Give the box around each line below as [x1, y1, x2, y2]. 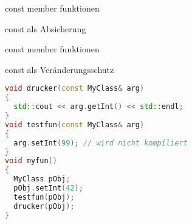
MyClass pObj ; [13, 175, 70, 184]
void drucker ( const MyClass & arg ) [5, 84, 145, 93]
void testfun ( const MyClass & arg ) [5, 120, 145, 129]
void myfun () [5, 156, 57, 166]
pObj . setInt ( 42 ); [13, 184, 83, 192]
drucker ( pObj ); [13, 201, 75, 211]
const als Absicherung [5, 22, 86, 35]
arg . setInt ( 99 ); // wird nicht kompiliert [13, 138, 188, 147]
